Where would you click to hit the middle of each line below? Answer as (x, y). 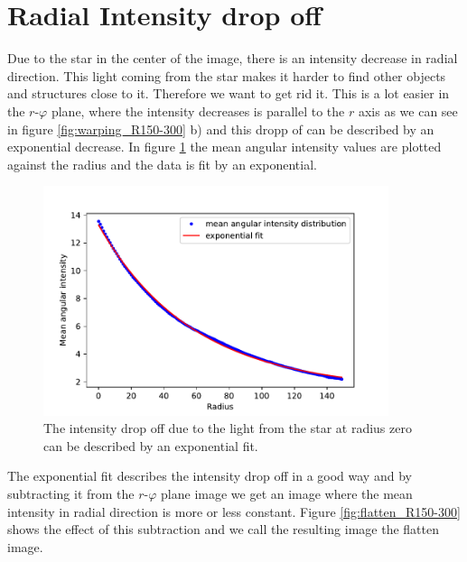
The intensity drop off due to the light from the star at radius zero (228, 428)
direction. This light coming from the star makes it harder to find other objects (227, 75)
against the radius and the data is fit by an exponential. (162, 164)
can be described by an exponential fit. (151, 445)
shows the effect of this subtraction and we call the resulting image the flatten (223, 529)
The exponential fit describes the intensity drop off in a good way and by (210, 476)
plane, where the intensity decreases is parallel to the (198, 111)
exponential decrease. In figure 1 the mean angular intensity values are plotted (224, 147)
